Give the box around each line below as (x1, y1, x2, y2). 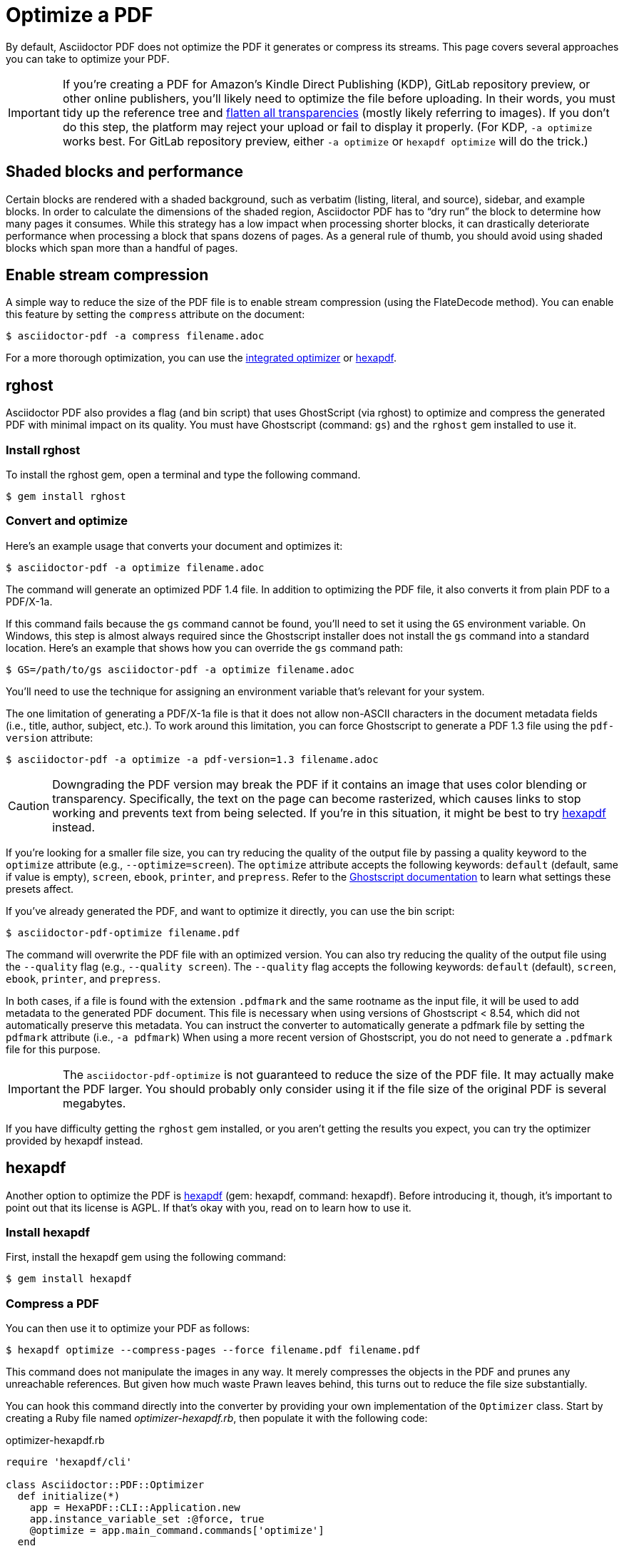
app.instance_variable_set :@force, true (29, 1513, 265, 1525)
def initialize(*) (17, 1490, 121, 1503)
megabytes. (62, 1095, 126, 1110)
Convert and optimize (6, 513, 128, 528)
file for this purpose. (6, 1043, 101, 1055)
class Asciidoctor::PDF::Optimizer (6, 1479, 205, 1491)
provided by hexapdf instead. (6, 1134, 143, 1147)
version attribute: (6, 731, 93, 744)
